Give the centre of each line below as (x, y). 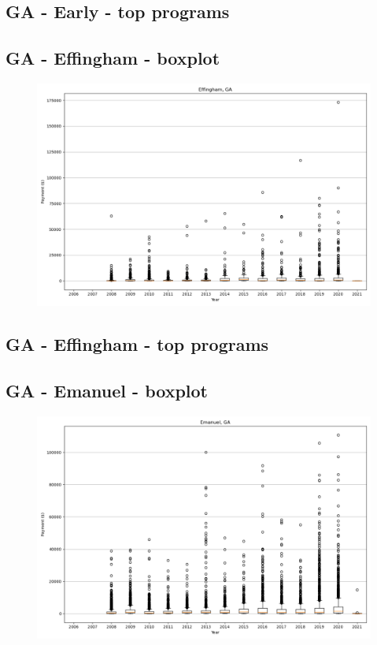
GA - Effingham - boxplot (113, 58)
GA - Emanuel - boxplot (107, 391)
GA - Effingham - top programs (137, 344)
